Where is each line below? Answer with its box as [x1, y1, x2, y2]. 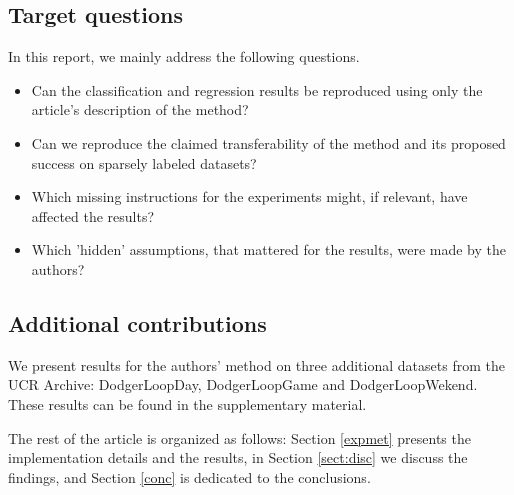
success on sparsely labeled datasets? [31, 152, 257, 173]
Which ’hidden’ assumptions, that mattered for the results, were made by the [31, 239, 507, 260]
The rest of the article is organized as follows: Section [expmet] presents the [8, 427, 471, 448]
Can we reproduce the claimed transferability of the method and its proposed [31, 132, 506, 153]
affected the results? [31, 205, 155, 226]
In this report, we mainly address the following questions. [8, 46, 360, 67]
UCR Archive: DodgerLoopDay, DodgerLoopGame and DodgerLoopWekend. [8, 374, 478, 395]
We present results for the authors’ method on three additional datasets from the [8, 354, 505, 375]
